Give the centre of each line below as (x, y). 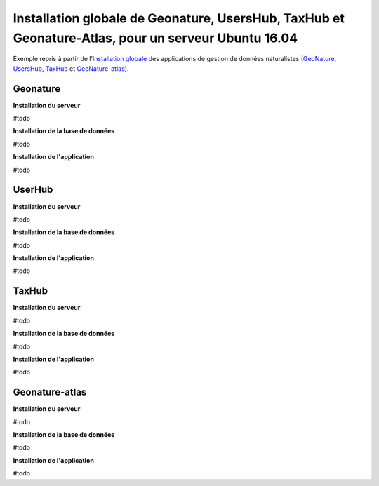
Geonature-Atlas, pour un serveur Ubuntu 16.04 (155, 38)
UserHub (33, 190)
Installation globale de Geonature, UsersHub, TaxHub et (179, 18)
